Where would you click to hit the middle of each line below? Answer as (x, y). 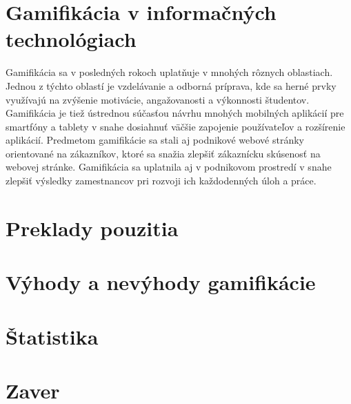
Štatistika (52, 336)
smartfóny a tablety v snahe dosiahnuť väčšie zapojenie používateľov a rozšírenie (175, 126)
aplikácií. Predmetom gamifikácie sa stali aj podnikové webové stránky (155, 140)
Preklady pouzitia (92, 228)
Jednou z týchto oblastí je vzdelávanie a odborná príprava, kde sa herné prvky (171, 85)
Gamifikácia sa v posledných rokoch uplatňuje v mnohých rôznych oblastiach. (169, 72)
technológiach (71, 39)
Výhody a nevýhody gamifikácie (161, 282)
